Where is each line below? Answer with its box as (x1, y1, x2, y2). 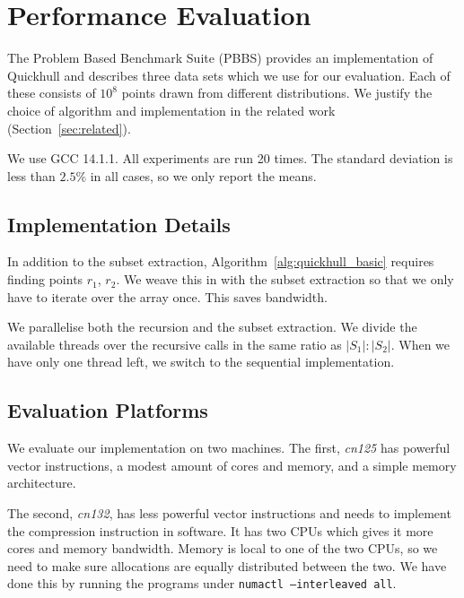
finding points (7, 270, 83, 289)
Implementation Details (7, 210, 231, 238)
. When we (390, 334, 451, 353)
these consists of (7, 83, 96, 102)
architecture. (7, 473, 76, 492)
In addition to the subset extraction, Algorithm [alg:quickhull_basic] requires (7, 252, 434, 271)
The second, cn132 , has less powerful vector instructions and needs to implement (7, 504, 451, 523)
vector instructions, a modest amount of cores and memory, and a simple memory (7, 455, 457, 474)
